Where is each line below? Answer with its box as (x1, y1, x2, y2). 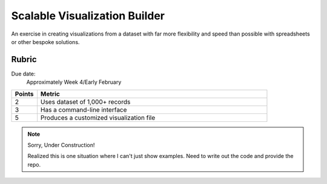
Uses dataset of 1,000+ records (40, 97, 131, 106)
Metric (40, 89, 60, 98)
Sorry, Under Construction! (27, 142, 95, 149)
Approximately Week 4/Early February (26, 78, 122, 86)
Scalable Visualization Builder (11, 9, 165, 22)
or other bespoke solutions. (11, 38, 80, 45)
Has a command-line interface (40, 106, 127, 114)
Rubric (11, 54, 37, 65)
